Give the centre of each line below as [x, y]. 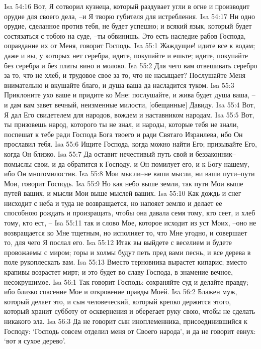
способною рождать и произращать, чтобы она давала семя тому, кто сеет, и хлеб [130, 213]
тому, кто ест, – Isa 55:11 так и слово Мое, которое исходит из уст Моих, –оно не [130, 223]
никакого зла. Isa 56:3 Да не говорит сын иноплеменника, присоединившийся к [126, 321]
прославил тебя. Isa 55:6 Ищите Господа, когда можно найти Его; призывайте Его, [131, 144]
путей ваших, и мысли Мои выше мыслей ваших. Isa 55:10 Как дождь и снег [123, 193]
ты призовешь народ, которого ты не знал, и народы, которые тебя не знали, [121, 124]
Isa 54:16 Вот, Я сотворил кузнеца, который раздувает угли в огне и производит [127, 6]
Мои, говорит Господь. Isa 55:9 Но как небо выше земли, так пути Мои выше [124, 183]
